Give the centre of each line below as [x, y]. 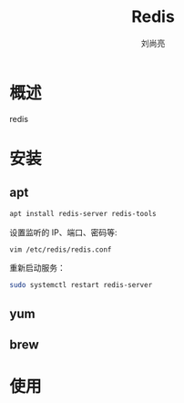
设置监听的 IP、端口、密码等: [63, 232]
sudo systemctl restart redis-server [81, 285]
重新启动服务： [37, 268]
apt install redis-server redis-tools [83, 213]
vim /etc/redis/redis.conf [61, 249]
